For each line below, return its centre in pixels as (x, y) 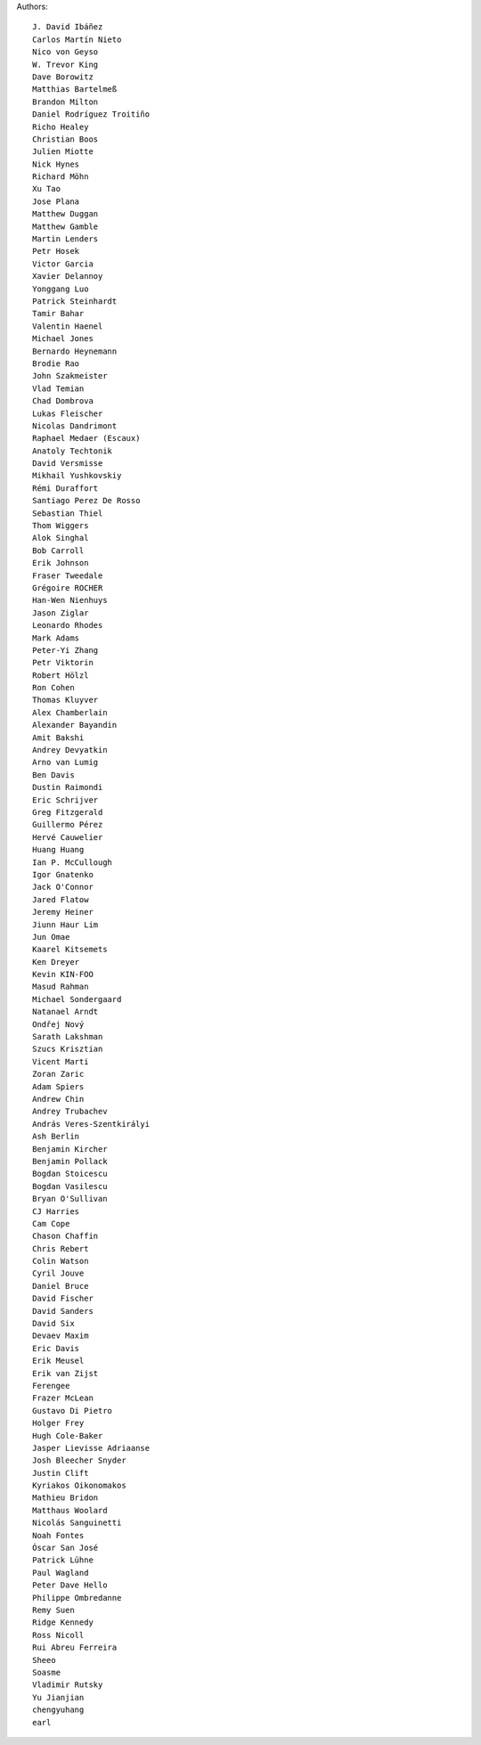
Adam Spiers (58, 1086)
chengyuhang (58, 1710)
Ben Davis (53, 775)
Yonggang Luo (61, 289)
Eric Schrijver (65, 800)
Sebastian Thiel (68, 513)
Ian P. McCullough (73, 862)
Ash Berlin (56, 1137)
